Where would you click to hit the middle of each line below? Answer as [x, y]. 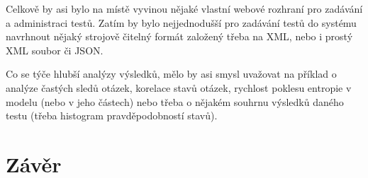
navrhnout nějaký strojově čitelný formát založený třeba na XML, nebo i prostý [179, 36]
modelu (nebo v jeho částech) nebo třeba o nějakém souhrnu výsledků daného [175, 101]
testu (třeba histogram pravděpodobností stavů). [112, 115]
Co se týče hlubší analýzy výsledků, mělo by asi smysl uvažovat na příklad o [171, 74]
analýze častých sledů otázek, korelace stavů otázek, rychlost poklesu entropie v [179, 87]
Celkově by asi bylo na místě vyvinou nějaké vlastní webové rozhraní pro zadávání [184, 8]
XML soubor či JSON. [55, 50]
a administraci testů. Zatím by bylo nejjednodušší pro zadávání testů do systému [181, 22]
